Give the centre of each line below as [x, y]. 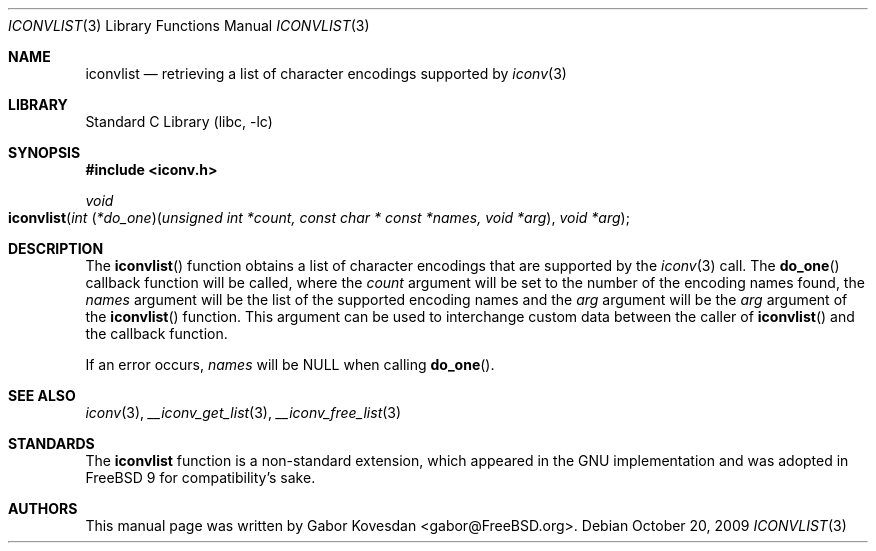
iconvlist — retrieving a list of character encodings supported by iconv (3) [326, 73]
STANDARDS [51, 443]
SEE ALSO [42, 395]
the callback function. [156, 333]
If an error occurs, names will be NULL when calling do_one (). [290, 364]
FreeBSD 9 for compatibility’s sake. [200, 477]
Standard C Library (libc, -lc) [179, 121]
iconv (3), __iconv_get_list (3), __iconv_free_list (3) [243, 412]
